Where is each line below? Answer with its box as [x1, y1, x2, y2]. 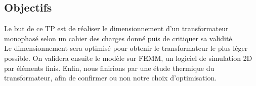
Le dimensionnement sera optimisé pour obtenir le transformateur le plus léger [4, 43, 248, 53]
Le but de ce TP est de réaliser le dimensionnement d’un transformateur [4, 23, 229, 34]
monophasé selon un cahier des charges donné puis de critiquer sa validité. [4, 33, 234, 43]
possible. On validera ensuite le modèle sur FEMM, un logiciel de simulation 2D [4, 52, 252, 63]
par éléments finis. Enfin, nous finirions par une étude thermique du [4, 62, 215, 73]
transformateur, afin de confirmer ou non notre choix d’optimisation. [4, 72, 217, 83]
